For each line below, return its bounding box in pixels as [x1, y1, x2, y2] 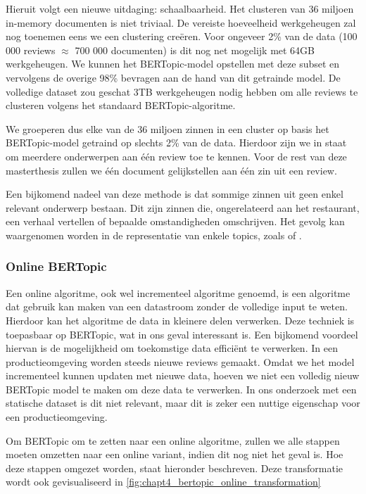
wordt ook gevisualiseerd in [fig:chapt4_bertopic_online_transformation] [6, 474, 321, 489]
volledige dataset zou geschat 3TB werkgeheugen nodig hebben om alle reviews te [6, 84, 358, 99]
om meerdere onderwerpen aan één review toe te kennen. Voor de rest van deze [6, 148, 347, 163]
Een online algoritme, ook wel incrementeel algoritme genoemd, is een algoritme [6, 285, 351, 300]
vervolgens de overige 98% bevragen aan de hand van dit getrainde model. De [6, 70, 341, 84]
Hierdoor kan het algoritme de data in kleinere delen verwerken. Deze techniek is [6, 312, 355, 327]
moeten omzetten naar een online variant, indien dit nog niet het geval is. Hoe [6, 447, 343, 462]
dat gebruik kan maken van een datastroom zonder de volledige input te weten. [6, 299, 348, 314]
